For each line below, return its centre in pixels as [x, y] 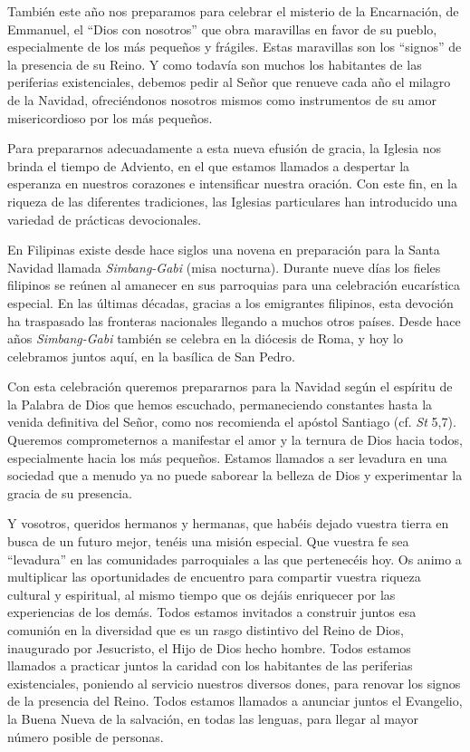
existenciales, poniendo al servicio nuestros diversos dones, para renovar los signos [234, 683]
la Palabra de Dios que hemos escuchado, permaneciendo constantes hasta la [220, 404]
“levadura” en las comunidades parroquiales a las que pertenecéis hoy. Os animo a [235, 559]
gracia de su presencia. [70, 492]
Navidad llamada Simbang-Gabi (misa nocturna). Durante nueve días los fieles [224, 267]
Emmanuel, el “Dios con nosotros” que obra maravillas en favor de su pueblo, [222, 29]
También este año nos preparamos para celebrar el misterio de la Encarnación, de [233, 11]
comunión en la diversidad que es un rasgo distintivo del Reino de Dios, [206, 630]
